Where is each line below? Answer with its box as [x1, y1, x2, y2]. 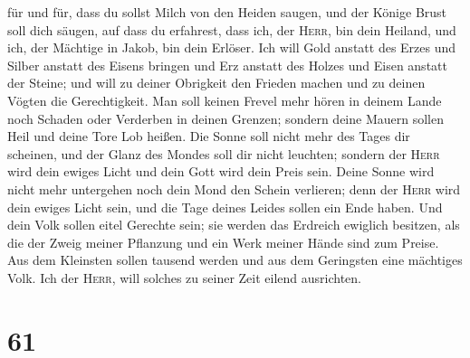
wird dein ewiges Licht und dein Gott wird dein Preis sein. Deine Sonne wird [7, 162, 435, 181]
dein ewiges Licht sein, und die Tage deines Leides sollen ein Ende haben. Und [7, 197, 443, 216]
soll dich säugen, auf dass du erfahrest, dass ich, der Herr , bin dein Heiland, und [7, 20, 456, 39]
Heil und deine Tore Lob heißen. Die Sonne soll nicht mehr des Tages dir [7, 127, 410, 146]
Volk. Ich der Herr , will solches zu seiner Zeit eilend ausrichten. [7, 268, 361, 287]
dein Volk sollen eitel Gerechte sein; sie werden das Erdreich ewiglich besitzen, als [7, 215, 460, 234]
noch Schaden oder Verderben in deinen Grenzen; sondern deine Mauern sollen [7, 108, 444, 127]
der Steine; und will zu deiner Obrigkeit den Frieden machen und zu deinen [7, 73, 426, 92]
